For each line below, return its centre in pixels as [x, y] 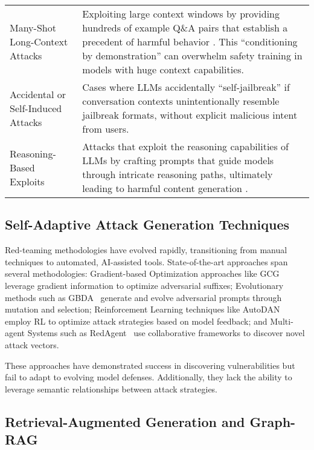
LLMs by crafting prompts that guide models [178, 160]
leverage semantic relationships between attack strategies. [111, 389]
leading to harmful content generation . [165, 188]
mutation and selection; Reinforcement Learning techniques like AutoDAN [143, 309]
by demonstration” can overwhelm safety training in [192, 55]
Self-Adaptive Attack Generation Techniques [147, 224]
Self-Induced [36, 108]
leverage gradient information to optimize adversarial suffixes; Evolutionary [144, 285]
